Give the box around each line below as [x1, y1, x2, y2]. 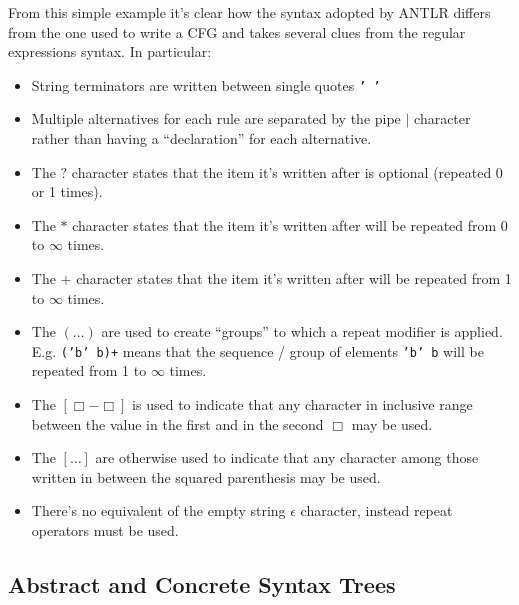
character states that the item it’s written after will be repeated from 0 [72, 214, 508, 235]
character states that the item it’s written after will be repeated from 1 [76, 268, 512, 288]
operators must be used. [31, 520, 179, 540]
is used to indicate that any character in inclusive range [132, 394, 473, 415]
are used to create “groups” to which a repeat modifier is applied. [101, 321, 503, 342]
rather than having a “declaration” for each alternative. [31, 128, 372, 149]
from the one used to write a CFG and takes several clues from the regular [8, 21, 466, 42]
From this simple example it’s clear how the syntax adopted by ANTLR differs [8, 2, 491, 22]
